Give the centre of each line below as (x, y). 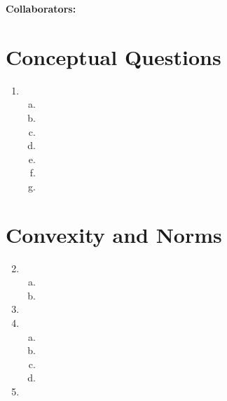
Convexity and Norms (114, 234)
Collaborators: (41, 8)
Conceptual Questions (113, 56)
